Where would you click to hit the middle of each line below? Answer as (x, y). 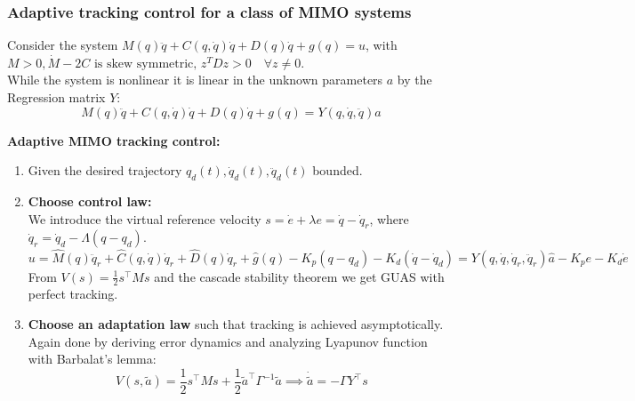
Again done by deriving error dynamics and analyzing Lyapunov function (228, 341)
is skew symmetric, (145, 64)
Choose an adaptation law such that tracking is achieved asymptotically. (236, 324)
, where (389, 218)
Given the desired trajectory (105, 170)
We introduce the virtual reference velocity (145, 218)
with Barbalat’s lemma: (92, 359)
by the (414, 80)
